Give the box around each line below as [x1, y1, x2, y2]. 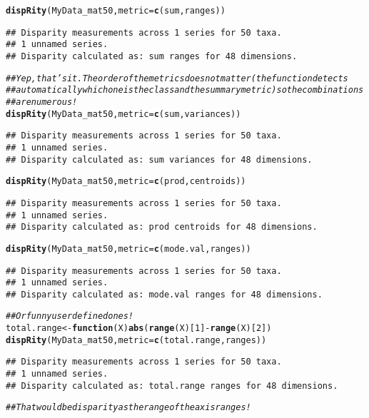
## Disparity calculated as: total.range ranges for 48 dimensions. [6, 380, 338, 391]
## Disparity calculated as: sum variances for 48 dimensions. [6, 154, 313, 165]
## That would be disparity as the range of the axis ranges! [6, 402, 251, 413]
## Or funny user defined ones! [6, 311, 134, 322]
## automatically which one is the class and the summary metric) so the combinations [6, 85, 364, 96]
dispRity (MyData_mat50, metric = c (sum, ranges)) [6, 6, 226, 16]
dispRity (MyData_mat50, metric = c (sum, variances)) [6, 108, 241, 119]
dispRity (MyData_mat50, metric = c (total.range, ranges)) [6, 335, 267, 345]
